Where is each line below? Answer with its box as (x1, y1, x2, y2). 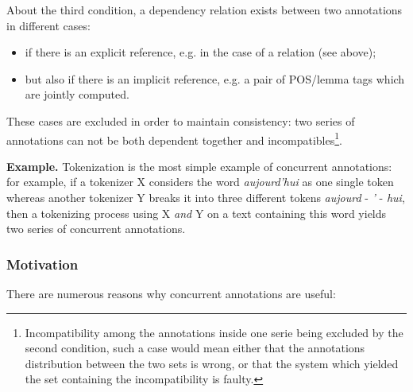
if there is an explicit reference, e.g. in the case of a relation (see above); (25, 44, 376, 60)
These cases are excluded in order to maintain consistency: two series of (6, 112, 355, 129)
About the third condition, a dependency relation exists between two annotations (6, 2, 403, 17)
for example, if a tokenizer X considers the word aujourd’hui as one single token (6, 173, 394, 190)
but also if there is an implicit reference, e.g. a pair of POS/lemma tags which (25, 70, 405, 87)
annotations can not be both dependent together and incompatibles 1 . (6, 129, 342, 148)
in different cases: (6, 17, 91, 33)
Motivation (6, 254, 79, 274)
